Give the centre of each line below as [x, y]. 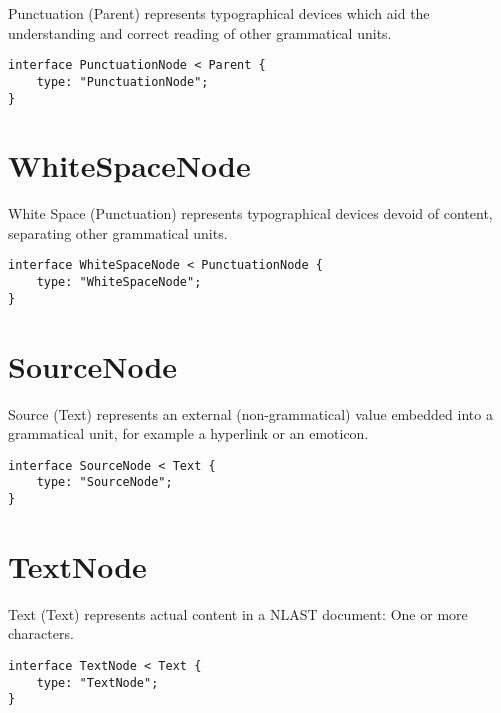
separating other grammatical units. [118, 232]
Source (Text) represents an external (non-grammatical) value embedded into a [250, 413]
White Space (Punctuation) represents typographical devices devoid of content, [250, 213]
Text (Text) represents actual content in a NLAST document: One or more [238, 613]
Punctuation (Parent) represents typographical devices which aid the [219, 13]
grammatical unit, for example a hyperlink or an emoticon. [188, 433]
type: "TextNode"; [97, 682]
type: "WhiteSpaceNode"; [119, 282]
